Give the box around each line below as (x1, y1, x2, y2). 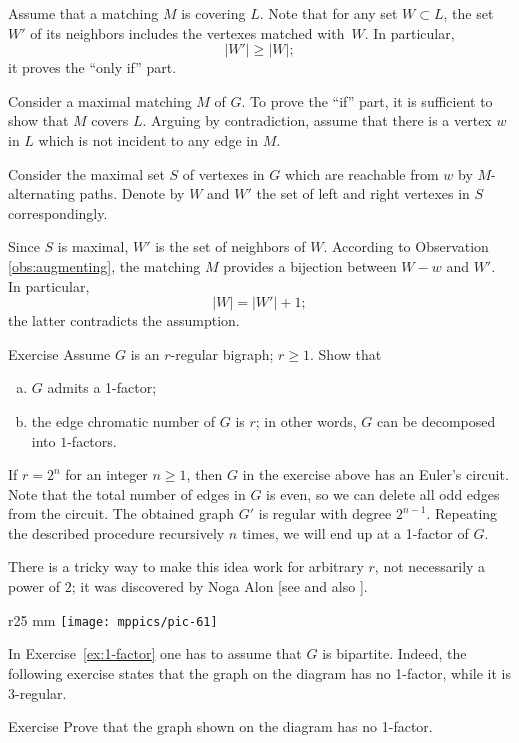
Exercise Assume (8, 343, 111, 364)
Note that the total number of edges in (8, 483, 246, 504)
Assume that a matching (8, 3, 159, 23)
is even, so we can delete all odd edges (266, 483, 500, 504)
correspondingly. (8, 202, 108, 223)
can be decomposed (377, 410, 496, 431)
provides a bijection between (223, 255, 397, 276)
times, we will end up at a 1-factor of (241, 522, 469, 543)
